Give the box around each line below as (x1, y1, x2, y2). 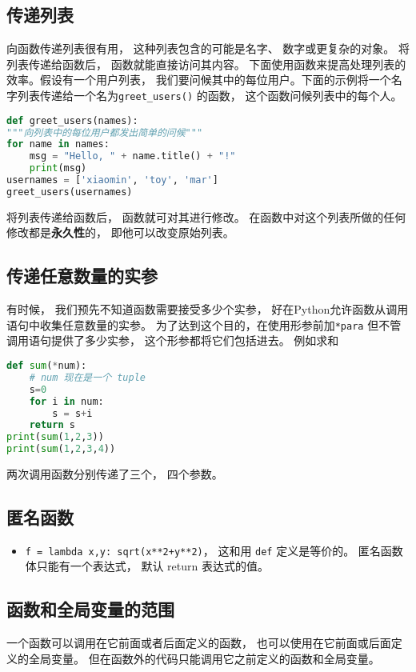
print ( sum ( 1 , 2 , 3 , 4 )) (6, 443, 116, 455)
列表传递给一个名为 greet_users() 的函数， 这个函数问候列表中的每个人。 (17, 86, 402, 103)
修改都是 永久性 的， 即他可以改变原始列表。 (6, 224, 234, 241)
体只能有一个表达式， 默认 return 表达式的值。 (25, 558, 269, 574)
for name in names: (6, 138, 110, 150)
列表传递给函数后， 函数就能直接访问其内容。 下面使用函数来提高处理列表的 (6, 55, 406, 72)
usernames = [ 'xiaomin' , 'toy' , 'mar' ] (6, 174, 218, 186)
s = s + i (52, 407, 93, 419)
